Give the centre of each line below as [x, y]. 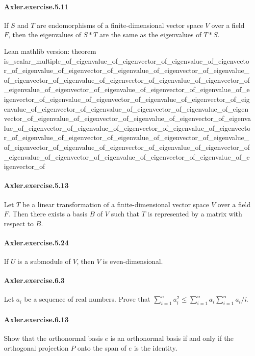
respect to [19, 223]
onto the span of [102, 347]
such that [125, 214]
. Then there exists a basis [48, 214]
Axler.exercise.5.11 [36, 6]
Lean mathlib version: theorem [50, 51]
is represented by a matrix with [195, 214]
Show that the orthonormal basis [53, 338]
